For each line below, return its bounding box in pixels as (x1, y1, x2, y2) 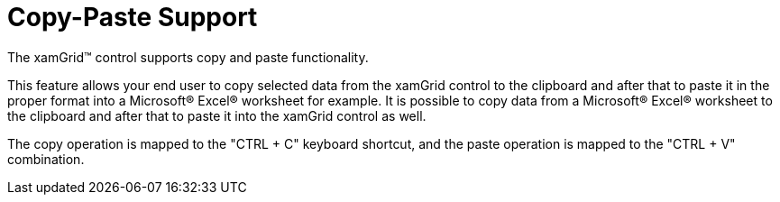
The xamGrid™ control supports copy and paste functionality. (7, 49, 369, 65)
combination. (7, 151, 85, 167)
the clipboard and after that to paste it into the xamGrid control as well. (7, 107, 427, 124)
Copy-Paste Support (7, 2, 258, 32)
